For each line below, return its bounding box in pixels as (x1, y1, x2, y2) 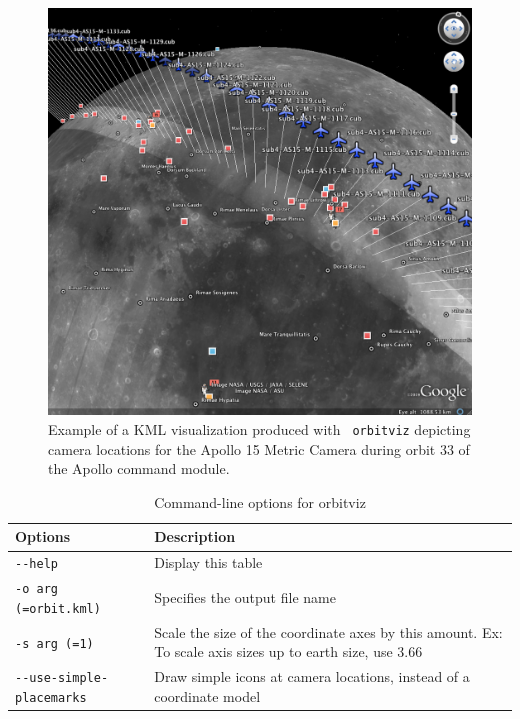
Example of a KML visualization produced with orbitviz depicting (48, 419, 471, 440)
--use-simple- (15, 671, 109, 686)
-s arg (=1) (15, 636, 94, 651)
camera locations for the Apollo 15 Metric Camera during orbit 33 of (48, 438, 470, 459)
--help (15, 557, 58, 572)
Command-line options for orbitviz (154, 491, 366, 512)
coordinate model (154, 685, 261, 706)
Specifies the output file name (154, 587, 336, 608)
